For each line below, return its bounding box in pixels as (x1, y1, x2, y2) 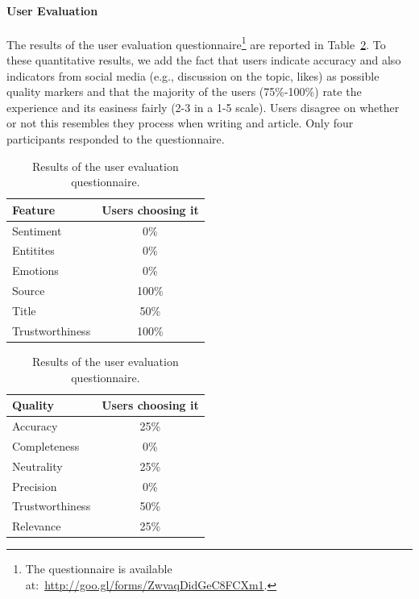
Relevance (12, 518, 61, 535)
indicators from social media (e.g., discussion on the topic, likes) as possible (6, 67, 380, 84)
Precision (12, 477, 57, 494)
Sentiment (12, 222, 62, 239)
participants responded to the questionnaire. (6, 131, 225, 148)
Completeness (12, 437, 80, 454)
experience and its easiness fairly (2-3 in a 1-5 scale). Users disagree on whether (6, 98, 400, 115)
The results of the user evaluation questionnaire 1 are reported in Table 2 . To (6, 33, 386, 52)
